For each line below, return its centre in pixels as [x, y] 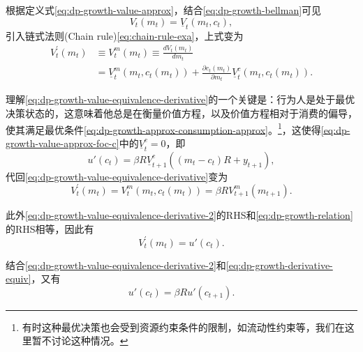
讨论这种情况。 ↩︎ [90, 340]
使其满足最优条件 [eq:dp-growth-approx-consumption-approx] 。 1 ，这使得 [163, 128]
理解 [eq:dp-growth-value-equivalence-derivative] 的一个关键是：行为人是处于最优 [180, 99]
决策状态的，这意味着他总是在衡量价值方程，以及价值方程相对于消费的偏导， [181, 113]
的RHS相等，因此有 [50, 228]
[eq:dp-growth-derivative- [279, 265]
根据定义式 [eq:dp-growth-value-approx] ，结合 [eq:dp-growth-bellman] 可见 [164, 10]
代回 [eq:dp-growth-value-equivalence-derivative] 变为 [117, 176]
